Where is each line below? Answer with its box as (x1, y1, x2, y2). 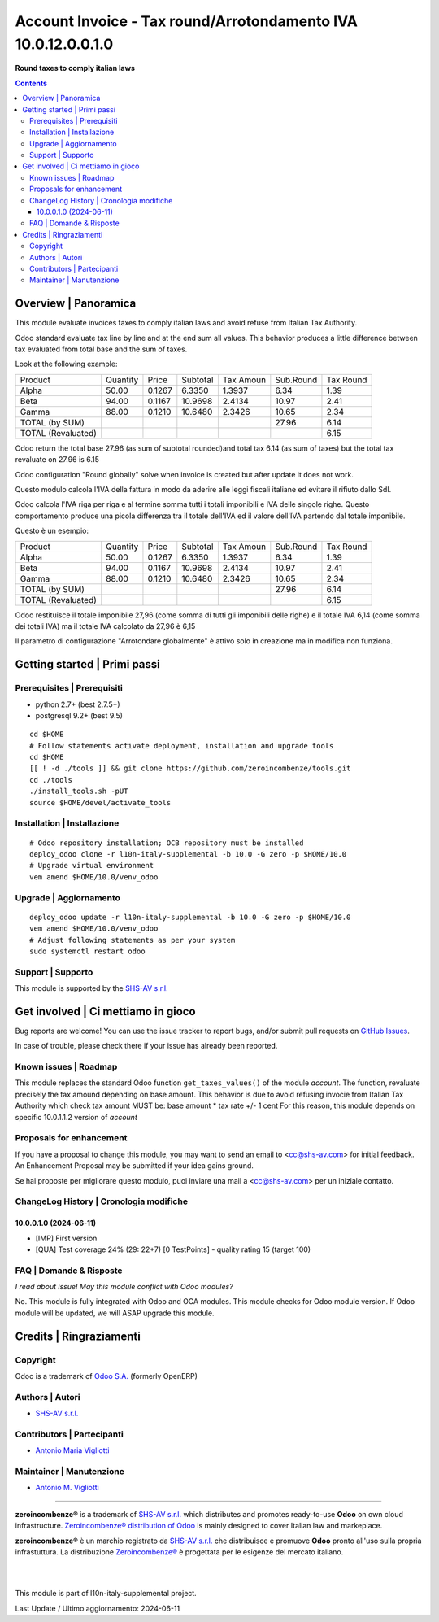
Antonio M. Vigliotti (35, 1483, 99, 1493)
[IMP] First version (35, 1233, 98, 1243)
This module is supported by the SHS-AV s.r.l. (15, 983, 168, 993)
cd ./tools (29, 775, 73, 784)
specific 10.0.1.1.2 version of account (15, 1112, 137, 1122)
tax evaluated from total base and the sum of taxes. (15, 344, 188, 354)
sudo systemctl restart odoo (29, 946, 146, 956)
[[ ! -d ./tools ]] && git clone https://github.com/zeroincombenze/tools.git (29, 764, 351, 773)
